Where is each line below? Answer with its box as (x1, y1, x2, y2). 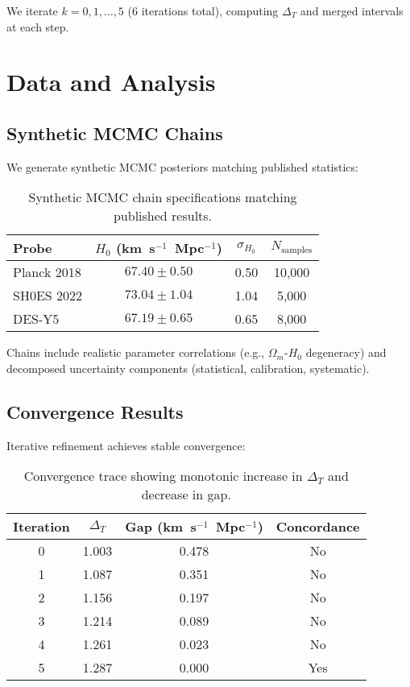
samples (281, 246, 313, 255)
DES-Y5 (13, 309, 60, 329)
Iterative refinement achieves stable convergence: (6, 437, 246, 453)
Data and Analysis (6, 65, 216, 98)
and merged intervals (300, 2, 404, 19)
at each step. (6, 18, 69, 35)
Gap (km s (125, 517, 197, 536)
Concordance (275, 517, 360, 536)
